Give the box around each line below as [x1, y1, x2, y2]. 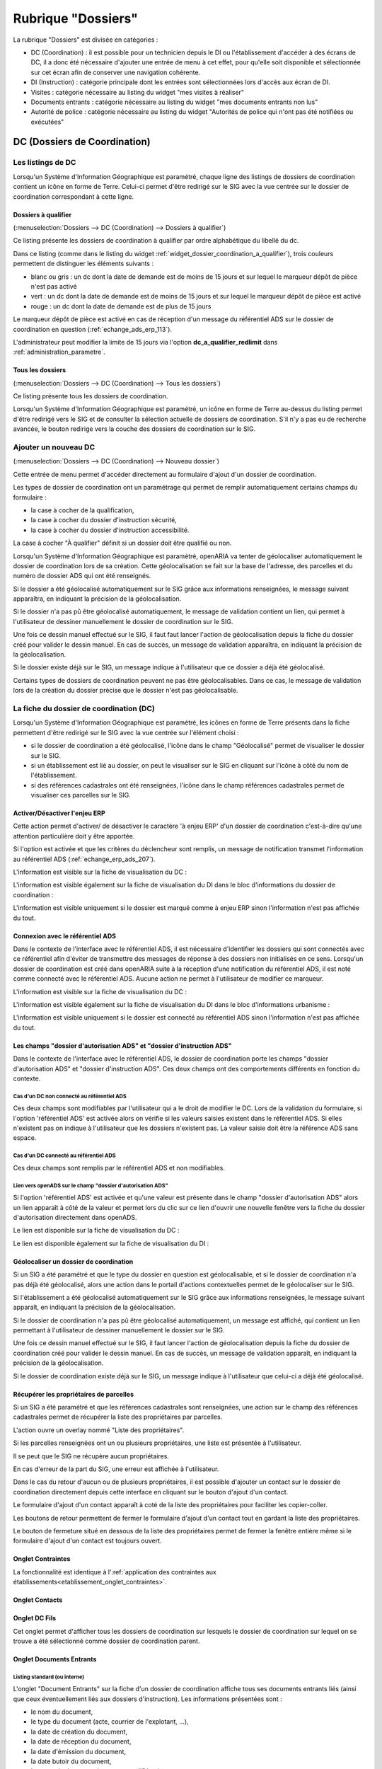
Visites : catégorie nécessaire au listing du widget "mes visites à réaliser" [30, 88, 244, 96]
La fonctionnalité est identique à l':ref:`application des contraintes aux [13, 1567, 217, 1576]
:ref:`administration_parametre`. [13, 347, 105, 357]
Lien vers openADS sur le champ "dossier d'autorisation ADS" [13, 1182, 169, 1189]
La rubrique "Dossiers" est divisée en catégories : [13, 35, 158, 44]
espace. [13, 1134, 37, 1142]
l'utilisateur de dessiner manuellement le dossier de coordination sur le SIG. [13, 617, 233, 626]
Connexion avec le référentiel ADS [13, 931, 117, 940]
